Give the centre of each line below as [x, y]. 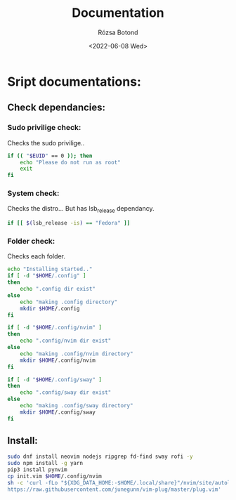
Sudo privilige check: [44, 128]
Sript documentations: [74, 81]
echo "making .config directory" [69, 302]
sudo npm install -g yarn [45, 463]
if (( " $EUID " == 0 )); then [50, 156]
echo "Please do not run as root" [70, 162]
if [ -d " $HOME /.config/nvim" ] [54, 328]
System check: [33, 193]
